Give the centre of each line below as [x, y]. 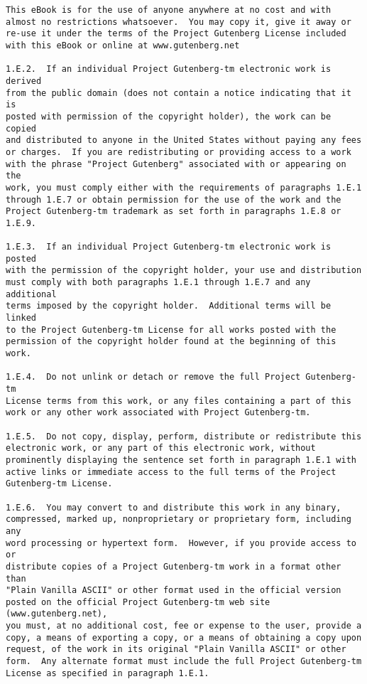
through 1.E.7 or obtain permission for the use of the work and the [174, 199]
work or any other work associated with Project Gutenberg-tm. [158, 413]
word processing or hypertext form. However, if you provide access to [181, 543]
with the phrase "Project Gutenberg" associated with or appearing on [176, 164]
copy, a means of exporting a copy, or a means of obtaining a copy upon [184, 637]
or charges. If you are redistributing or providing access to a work [179, 152]
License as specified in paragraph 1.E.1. [108, 673]
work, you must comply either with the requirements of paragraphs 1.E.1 [184, 187]
